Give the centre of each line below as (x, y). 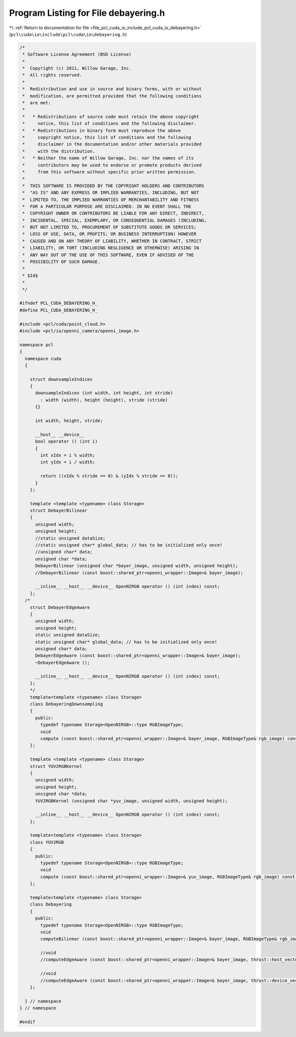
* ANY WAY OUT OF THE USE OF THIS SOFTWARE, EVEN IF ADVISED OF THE (108, 255)
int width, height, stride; (69, 421)
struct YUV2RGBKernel (56, 766)
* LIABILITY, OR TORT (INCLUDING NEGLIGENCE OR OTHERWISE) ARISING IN (111, 248)
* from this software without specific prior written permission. (110, 172)
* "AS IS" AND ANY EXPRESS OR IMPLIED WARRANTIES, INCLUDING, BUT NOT (111, 193)
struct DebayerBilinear (58, 511)
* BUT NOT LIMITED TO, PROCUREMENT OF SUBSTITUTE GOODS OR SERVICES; (110, 227)
